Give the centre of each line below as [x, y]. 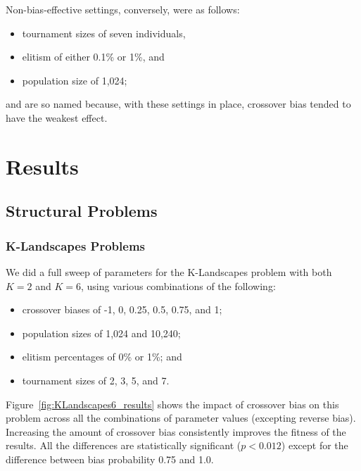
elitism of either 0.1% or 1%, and [93, 57]
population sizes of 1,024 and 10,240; [101, 333]
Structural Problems [82, 211]
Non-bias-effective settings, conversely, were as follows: [123, 9]
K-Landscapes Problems [76, 245]
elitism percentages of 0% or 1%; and [102, 357]
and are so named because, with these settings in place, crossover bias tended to [178, 104]
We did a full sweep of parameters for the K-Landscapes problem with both [169, 271]
